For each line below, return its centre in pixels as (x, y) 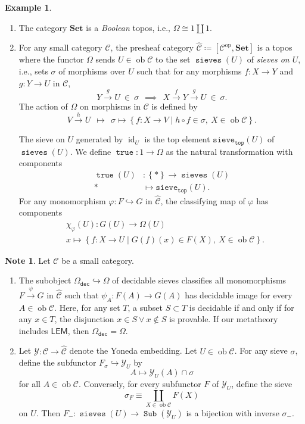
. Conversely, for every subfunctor (140, 383)
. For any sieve (261, 350)
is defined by (175, 106)
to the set (173, 59)
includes (33, 330)
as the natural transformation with (229, 151)
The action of (43, 106)
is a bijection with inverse (233, 412)
